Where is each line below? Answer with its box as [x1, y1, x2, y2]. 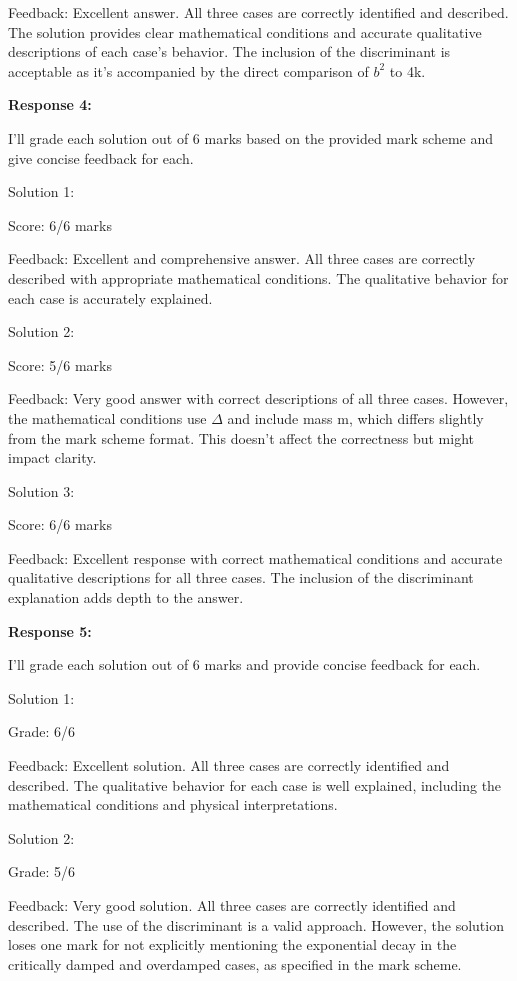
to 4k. [389, 60, 426, 81]
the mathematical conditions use [8, 407, 207, 428]
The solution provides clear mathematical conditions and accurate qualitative [8, 21, 482, 42]
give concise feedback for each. [8, 147, 194, 168]
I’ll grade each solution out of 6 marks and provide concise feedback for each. [8, 654, 481, 675]
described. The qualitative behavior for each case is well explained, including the [8, 774, 502, 795]
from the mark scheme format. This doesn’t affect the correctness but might [8, 427, 475, 448]
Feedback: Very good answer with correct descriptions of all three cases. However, [8, 388, 509, 409]
